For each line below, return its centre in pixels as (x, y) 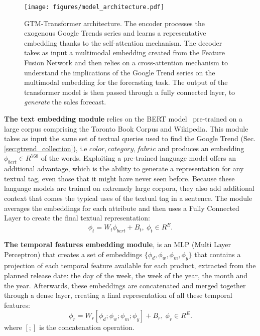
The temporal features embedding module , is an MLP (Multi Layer (118, 244)
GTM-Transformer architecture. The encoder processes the (114, 23)
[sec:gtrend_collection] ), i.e (46, 148)
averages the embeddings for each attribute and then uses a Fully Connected (122, 208)
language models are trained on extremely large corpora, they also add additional (129, 188)
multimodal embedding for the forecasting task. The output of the (126, 82)
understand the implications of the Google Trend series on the (120, 72)
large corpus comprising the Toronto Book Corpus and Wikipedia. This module (126, 128)
